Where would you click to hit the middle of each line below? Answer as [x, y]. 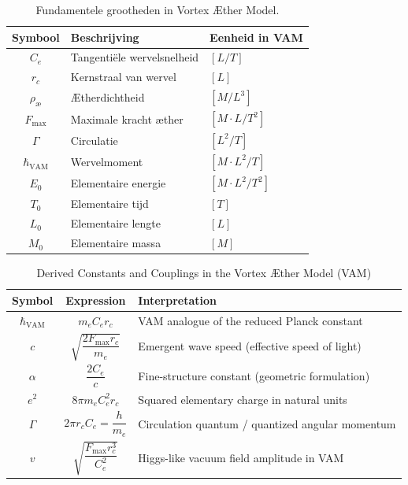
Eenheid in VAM [256, 37]
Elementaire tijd [109, 204]
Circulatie [94, 140]
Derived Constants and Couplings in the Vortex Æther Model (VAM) [204, 273]
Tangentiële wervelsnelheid [135, 57]
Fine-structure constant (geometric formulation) [254, 375]
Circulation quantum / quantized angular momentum [267, 423]
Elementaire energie [118, 183]
